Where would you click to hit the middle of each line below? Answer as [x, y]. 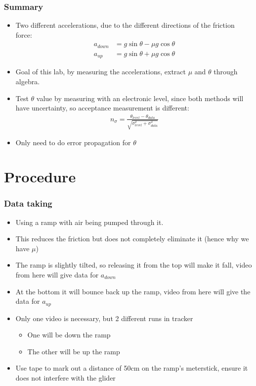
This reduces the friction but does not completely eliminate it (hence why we [132, 239]
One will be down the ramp [69, 335]
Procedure [40, 177]
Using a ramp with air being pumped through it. [89, 222]
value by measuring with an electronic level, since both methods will [140, 98]
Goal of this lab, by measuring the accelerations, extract [101, 72]
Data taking [28, 203]
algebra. [28, 81]
